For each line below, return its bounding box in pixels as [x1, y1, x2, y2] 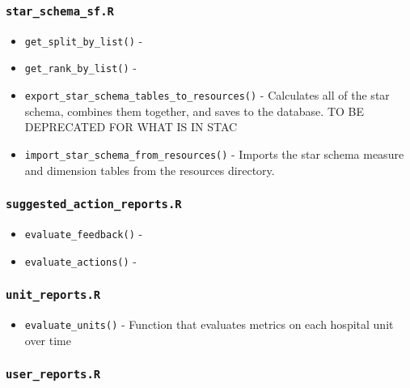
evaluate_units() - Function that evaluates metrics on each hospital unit [24, 316, 394, 333]
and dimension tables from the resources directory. [24, 161, 275, 178]
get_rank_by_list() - [24, 59, 137, 76]
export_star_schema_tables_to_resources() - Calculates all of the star [24, 87, 390, 104]
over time [24, 331, 71, 348]
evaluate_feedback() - [24, 224, 143, 241]
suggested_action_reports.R [6, 198, 182, 211]
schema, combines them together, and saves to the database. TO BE [24, 102, 364, 119]
